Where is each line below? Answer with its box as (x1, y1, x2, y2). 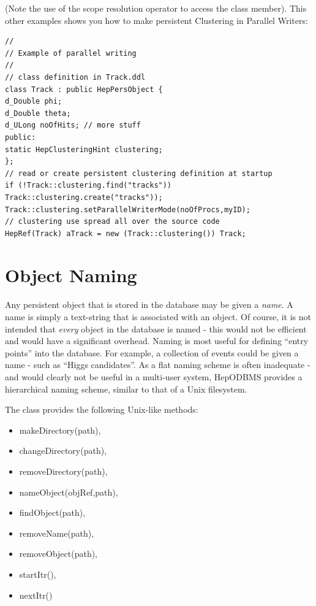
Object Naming (5, 263, 137, 288)
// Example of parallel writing (5, 48, 137, 58)
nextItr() (19, 588, 53, 601)
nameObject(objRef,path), (19, 485, 118, 498)
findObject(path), (19, 506, 86, 519)
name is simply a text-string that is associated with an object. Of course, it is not (5, 310, 311, 323)
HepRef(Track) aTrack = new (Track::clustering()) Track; (5, 229, 246, 238)
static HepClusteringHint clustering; (5, 145, 163, 154)
